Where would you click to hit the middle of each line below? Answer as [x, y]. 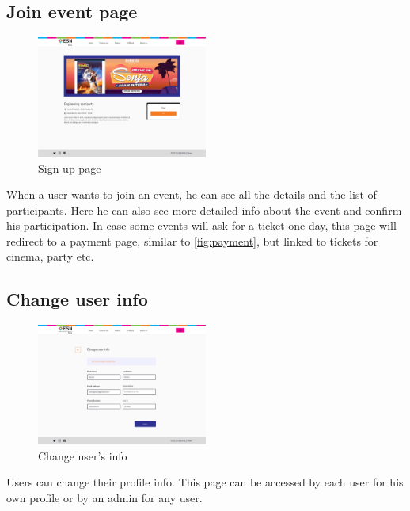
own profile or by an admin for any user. [104, 497]
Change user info [77, 299]
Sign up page [70, 168]
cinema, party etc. [50, 256]
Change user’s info [83, 455]
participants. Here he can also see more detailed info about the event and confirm [204, 210]
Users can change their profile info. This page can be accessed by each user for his [205, 482]
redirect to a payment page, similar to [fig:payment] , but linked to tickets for [192, 240]
